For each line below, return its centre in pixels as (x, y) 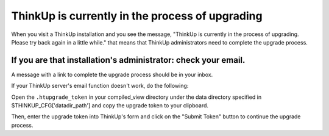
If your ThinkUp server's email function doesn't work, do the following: (100, 86)
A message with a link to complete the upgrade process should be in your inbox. (112, 74)
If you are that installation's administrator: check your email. (128, 60)
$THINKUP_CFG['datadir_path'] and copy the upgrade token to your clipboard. (110, 106)
